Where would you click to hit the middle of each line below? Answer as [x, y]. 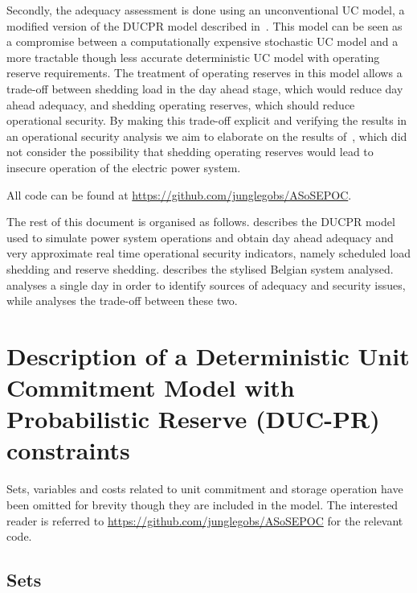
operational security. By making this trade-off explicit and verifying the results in [207, 120]
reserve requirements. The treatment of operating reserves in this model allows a [204, 73]
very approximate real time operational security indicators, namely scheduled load [208, 253]
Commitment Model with [151, 387]
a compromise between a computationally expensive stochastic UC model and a [202, 41]
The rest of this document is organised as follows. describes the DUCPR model [201, 222]
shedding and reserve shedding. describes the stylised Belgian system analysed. [200, 268]
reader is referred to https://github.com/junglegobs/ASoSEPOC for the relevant [205, 520]
